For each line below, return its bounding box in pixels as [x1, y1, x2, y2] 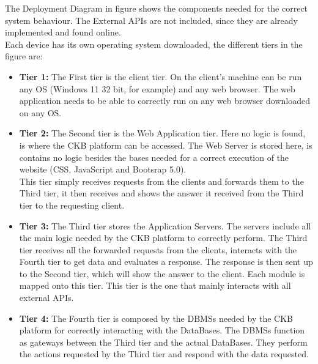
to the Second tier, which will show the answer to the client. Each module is [19, 267, 305, 280]
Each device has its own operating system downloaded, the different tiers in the [5, 37, 303, 50]
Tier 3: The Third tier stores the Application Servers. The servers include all [19, 219, 311, 232]
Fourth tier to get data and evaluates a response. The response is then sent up [19, 255, 313, 268]
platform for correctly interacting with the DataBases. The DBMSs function [19, 324, 305, 336]
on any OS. [19, 106, 62, 119]
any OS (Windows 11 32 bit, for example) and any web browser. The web [19, 82, 295, 95]
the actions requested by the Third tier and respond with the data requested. [19, 347, 309, 360]
